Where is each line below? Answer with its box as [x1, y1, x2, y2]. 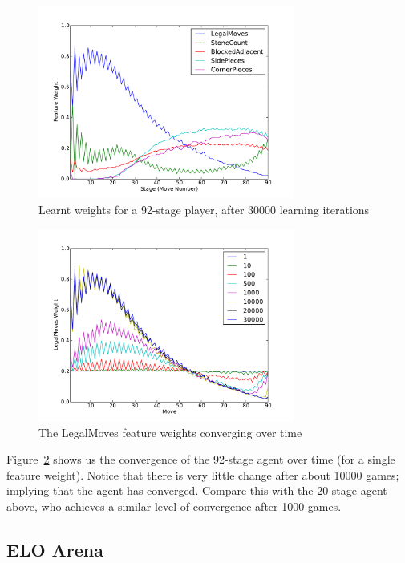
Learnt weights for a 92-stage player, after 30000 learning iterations [38, 201, 370, 218]
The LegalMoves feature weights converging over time [38, 423, 302, 440]
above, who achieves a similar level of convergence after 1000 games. [6, 498, 342, 514]
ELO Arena [6, 537, 104, 561]
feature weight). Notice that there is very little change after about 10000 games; [6, 466, 399, 483]
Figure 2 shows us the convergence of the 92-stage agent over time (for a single [6, 451, 395, 468]
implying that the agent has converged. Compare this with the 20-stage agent [6, 482, 387, 499]
